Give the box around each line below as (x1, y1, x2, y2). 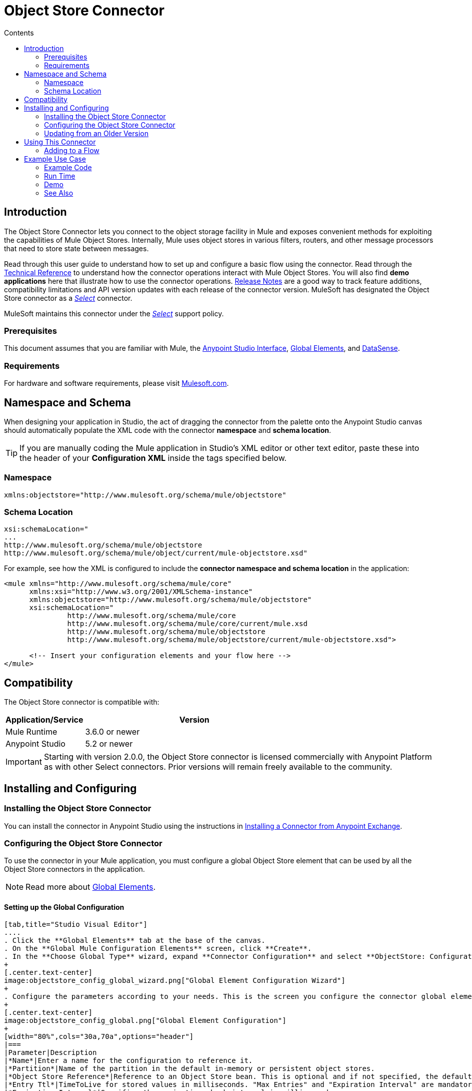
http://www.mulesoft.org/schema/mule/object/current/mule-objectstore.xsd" (4, 549, 307, 558)
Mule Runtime (5, 727, 57, 737)
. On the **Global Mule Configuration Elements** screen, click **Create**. (4, 944, 312, 953)
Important (5, 757, 42, 767)
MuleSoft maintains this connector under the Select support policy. (4, 309, 224, 318)
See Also (44, 188, 73, 197)
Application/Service (5, 715, 83, 725)
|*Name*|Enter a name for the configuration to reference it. (4, 1056, 253, 1065)
